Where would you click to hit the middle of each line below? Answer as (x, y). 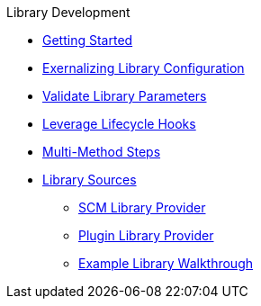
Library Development (68, 12)
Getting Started (88, 40)
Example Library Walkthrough (166, 263)
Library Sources (90, 180)
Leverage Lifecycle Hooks (119, 124)
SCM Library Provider (142, 207)
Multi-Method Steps (102, 152)
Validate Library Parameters (125, 96)
